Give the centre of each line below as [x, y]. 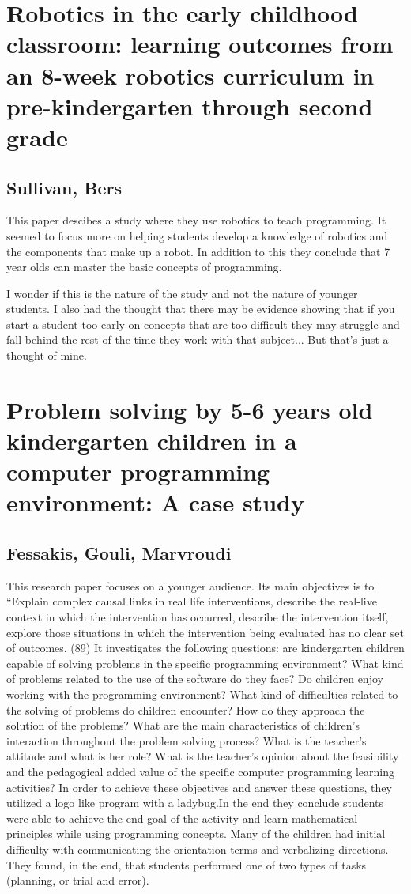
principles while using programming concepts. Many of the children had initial [196, 834]
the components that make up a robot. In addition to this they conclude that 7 [198, 251]
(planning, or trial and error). [78, 880]
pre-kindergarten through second [190, 106]
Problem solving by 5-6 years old [190, 409]
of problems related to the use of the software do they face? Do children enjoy [195, 679]
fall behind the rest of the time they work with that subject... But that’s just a [198, 339]
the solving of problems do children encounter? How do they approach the [186, 709]
